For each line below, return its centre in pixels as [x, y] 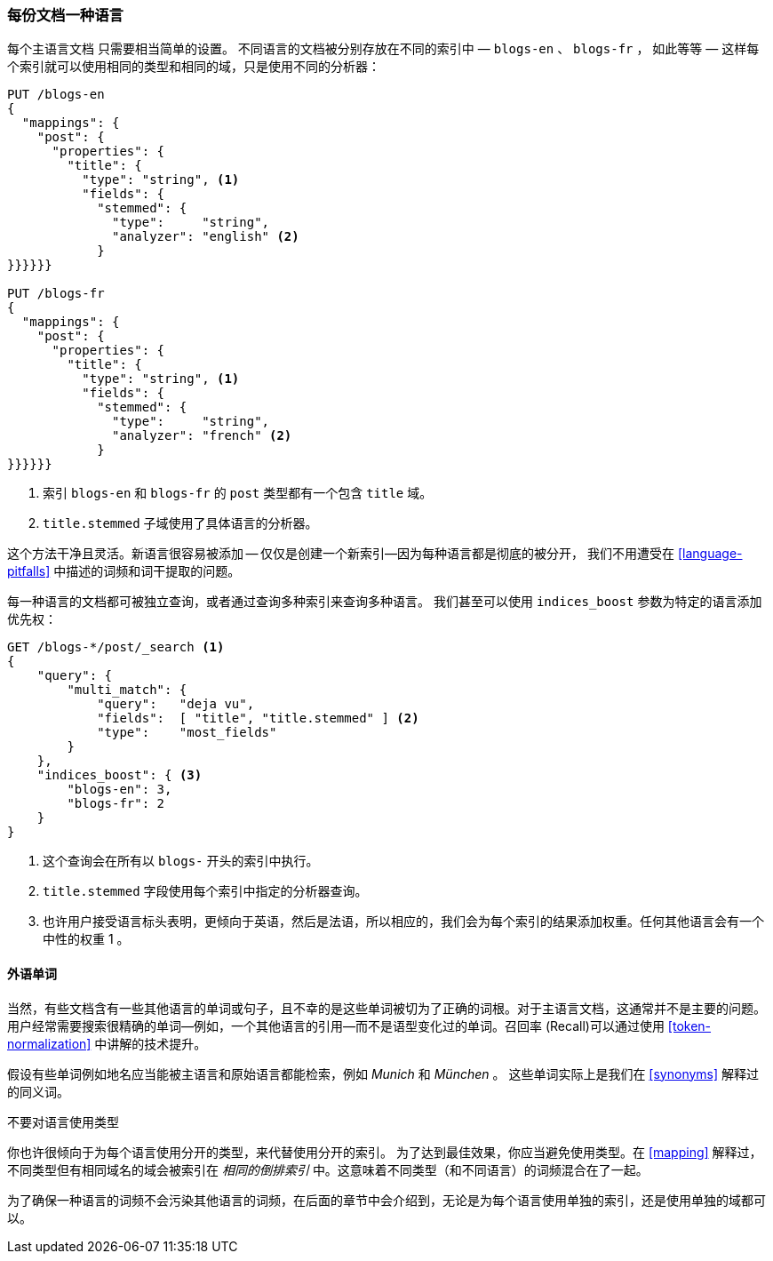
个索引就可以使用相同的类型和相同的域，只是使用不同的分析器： [194, 67]
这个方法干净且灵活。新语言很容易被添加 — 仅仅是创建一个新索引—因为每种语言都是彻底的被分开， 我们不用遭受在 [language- [375, 554]
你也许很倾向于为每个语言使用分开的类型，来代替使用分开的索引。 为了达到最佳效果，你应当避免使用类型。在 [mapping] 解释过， [385, 1152]
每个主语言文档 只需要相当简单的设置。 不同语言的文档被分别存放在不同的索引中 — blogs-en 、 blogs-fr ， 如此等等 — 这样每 [383, 49]
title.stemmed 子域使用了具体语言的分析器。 [180, 523]
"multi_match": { [127, 690]
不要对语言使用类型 [63, 1121]
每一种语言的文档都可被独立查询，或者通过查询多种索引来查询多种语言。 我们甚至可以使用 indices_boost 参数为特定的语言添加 [385, 602]
